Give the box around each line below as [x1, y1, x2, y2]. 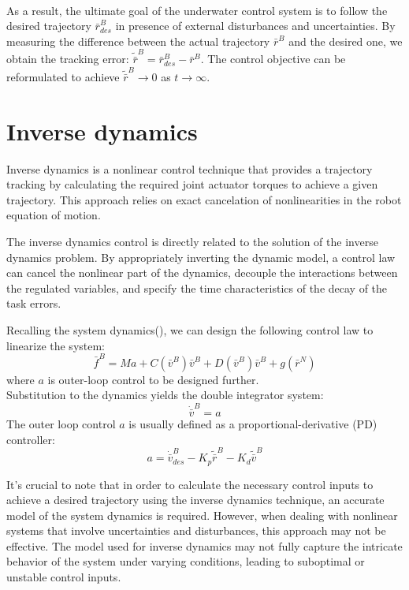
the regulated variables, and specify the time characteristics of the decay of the [6, 279, 388, 296]
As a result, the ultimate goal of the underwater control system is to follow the [6, 2, 388, 18]
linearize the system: [6, 337, 106, 353]
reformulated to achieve [6, 68, 120, 84]
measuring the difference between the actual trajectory [6, 32, 270, 49]
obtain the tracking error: [6, 50, 129, 67]
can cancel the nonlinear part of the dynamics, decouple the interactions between [6, 264, 398, 281]
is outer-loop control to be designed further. [47, 371, 259, 387]
